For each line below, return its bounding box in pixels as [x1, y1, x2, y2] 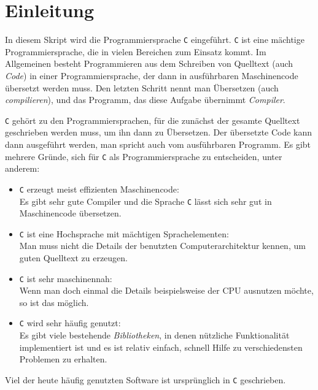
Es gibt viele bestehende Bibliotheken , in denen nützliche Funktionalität [19, 329, 290, 342]
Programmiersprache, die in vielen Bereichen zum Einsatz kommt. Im [5, 45, 266, 58]
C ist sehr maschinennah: [19, 272, 112, 285]
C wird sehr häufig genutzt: [19, 316, 121, 329]
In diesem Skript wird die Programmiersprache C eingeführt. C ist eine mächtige [5, 33, 304, 46]
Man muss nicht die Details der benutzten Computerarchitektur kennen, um [19, 239, 306, 252]
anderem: [5, 162, 40, 175]
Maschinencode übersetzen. [19, 207, 122, 220]
